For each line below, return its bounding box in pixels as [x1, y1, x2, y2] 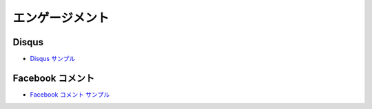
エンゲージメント [12, 10, 110, 25]
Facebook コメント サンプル [30, 90, 110, 99]
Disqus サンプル [30, 55, 76, 63]
